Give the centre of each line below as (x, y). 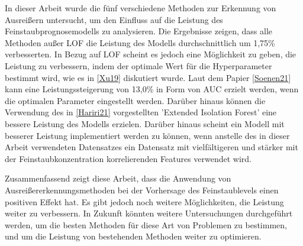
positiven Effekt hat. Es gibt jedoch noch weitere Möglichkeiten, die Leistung (144, 201)
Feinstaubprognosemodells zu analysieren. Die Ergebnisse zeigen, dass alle (139, 31)
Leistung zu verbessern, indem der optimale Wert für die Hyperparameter (138, 65)
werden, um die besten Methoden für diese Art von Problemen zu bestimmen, (146, 224)
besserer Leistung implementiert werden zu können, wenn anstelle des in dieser (147, 135)
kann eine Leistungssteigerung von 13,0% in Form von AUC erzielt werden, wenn (152, 89)
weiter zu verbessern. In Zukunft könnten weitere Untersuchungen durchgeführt (149, 213)
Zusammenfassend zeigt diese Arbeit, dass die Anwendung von (118, 178)
